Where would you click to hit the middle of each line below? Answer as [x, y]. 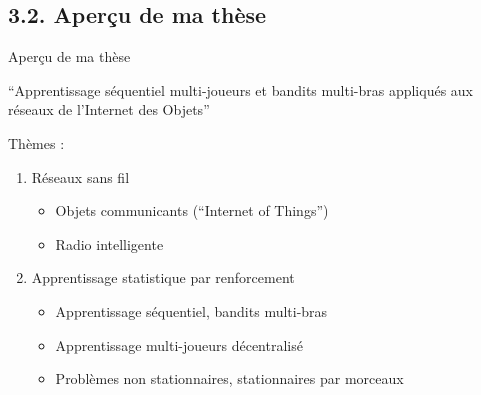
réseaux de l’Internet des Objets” [109, 109]
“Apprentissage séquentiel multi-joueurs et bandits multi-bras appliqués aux [241, 89]
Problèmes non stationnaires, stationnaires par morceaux [229, 378]
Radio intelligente [109, 243]
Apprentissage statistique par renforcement [163, 277]
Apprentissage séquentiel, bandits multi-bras [191, 310]
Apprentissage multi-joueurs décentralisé [179, 344]
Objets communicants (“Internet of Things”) [192, 210]
